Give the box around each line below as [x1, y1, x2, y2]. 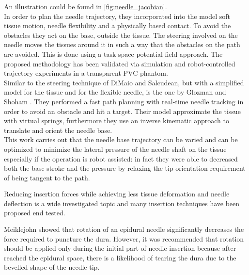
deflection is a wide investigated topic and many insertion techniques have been [4, 198, 240, 208]
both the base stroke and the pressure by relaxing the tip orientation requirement [4, 163, 246, 173]
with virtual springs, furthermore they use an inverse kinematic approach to [4, 115, 229, 126]
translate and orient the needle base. [4, 125, 112, 135]
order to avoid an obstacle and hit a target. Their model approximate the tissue [4, 106, 241, 116]
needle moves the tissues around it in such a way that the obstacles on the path [4, 39, 240, 49]
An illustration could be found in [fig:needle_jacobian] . [4, 1, 167, 11]
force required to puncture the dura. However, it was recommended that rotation [4, 233, 244, 243]
